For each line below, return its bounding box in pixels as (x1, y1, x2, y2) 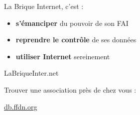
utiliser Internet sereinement (15, 51, 110, 61)
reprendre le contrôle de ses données (15, 34, 137, 45)
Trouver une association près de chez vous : (4, 84, 137, 95)
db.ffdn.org (4, 101, 37, 112)
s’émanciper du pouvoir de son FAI (15, 17, 129, 28)
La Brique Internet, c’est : (4, 1, 84, 11)
